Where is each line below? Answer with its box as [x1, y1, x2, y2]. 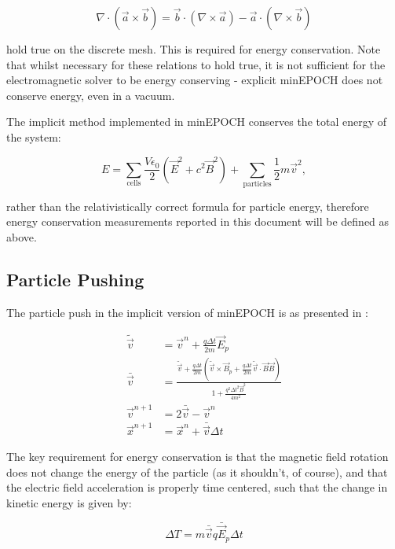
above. [6, 229, 37, 245]
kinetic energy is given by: [6, 495, 132, 511]
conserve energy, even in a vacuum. [6, 87, 175, 103]
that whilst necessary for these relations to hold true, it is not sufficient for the [6, 56, 386, 72]
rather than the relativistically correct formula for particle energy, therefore [6, 197, 369, 214]
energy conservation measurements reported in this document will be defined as [6, 213, 390, 230]
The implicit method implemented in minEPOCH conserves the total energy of [6, 113, 386, 130]
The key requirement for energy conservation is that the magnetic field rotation [6, 448, 389, 465]
